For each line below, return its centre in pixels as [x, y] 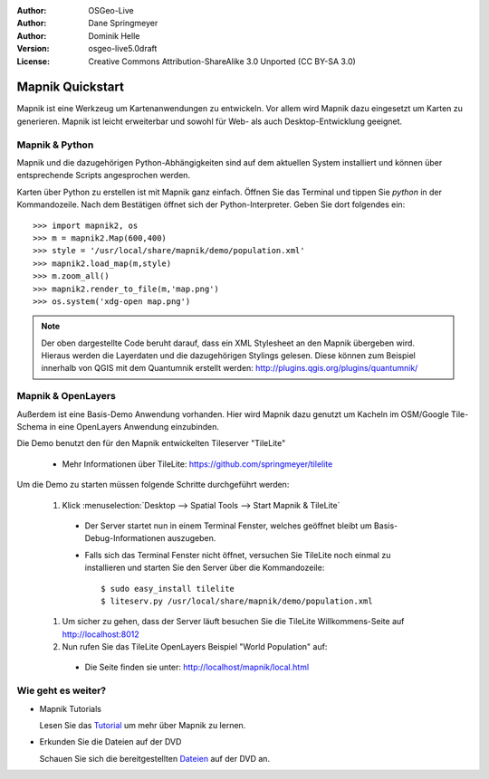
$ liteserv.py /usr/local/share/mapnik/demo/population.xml [237, 601]
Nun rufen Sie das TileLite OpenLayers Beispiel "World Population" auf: [195, 647]
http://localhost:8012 [101, 634]
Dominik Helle [114, 35]
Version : [33, 49]
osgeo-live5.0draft [123, 49]
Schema [32, 427]
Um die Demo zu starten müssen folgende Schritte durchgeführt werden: [153, 485]
